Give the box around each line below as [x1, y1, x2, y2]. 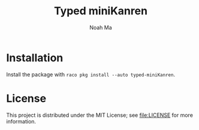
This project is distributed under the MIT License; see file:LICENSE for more [6, 112, 194, 119]
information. [6, 117, 37, 125]
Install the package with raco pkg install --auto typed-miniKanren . [6, 70, 176, 78]
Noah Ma [89, 24, 112, 31]
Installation [6, 51, 64, 64]
